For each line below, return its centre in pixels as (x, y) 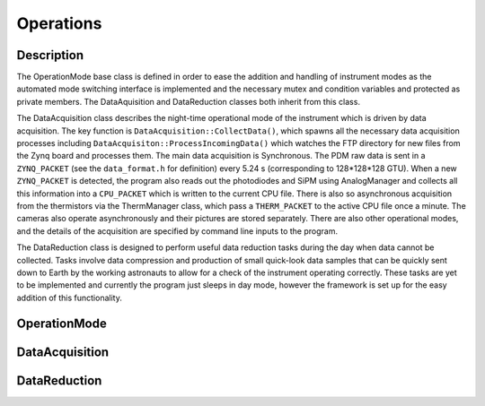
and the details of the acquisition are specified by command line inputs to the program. (177, 231)
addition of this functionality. (70, 298)
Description (50, 55)
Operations (59, 23)
